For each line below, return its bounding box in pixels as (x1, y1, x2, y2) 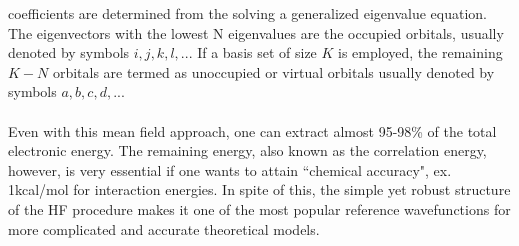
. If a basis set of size (188, 42, 317, 63)
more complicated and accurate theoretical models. (8, 218, 320, 239)
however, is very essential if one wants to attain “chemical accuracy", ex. (8, 159, 452, 180)
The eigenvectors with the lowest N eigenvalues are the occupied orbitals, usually (8, 22, 504, 43)
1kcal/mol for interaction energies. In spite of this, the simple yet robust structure (8, 179, 511, 200)
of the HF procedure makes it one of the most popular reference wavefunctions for (8, 198, 511, 219)
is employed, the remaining (338, 42, 503, 63)
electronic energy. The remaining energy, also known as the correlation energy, (8, 140, 487, 161)
